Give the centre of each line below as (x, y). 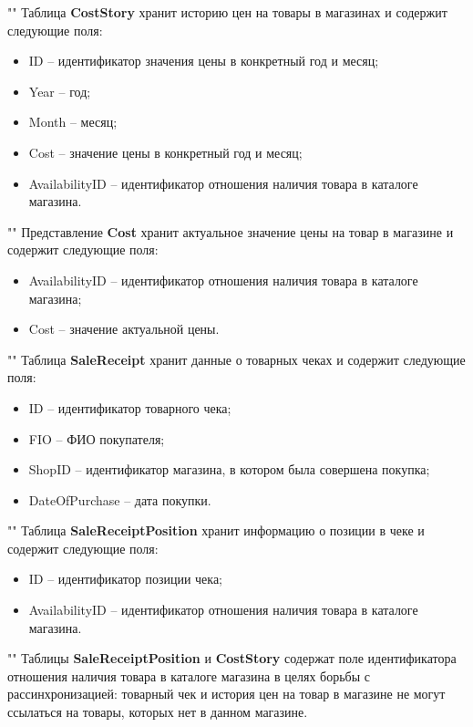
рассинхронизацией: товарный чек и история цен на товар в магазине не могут (226, 694)
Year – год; (60, 91)
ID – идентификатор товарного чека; (130, 407)
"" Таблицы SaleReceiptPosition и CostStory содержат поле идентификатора (232, 658)
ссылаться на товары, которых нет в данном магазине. (158, 712)
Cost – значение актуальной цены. (124, 329)
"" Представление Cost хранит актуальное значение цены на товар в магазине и (231, 231)
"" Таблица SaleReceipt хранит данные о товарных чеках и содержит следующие (236, 359)
